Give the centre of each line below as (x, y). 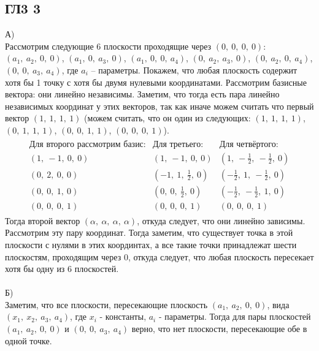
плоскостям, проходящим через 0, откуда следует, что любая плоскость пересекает (159, 256)
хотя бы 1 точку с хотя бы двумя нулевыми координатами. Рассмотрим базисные (156, 82)
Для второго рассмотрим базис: (87, 144)
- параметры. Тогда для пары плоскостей (235, 316)
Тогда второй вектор (43, 220)
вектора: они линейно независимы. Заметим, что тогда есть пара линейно (142, 94)
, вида (278, 304)
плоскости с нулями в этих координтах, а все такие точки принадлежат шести (151, 244)
